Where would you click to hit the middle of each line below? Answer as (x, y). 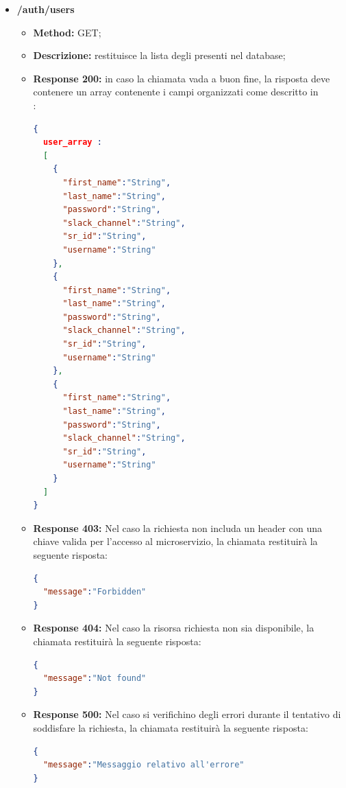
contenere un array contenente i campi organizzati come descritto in (176, 92)
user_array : (72, 142)
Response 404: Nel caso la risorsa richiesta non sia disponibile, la (174, 628)
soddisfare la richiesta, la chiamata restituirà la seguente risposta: (171, 727)
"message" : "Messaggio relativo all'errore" (144, 765)
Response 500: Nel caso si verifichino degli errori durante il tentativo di (187, 714)
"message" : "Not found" (95, 679)
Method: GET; (67, 32)
